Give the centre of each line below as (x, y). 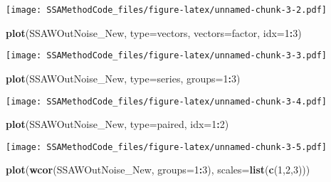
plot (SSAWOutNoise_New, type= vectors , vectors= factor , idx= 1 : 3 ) (154, 32)
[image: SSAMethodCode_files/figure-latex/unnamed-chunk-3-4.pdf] (167, 101)
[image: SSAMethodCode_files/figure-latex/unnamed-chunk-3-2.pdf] (167, 10)
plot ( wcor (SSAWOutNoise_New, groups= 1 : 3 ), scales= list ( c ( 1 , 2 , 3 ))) (158, 170)
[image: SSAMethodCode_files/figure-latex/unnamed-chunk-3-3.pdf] (167, 56)
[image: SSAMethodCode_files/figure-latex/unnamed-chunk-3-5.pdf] (167, 147)
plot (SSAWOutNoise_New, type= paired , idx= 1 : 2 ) (117, 124)
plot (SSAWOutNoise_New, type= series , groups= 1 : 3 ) (123, 78)
